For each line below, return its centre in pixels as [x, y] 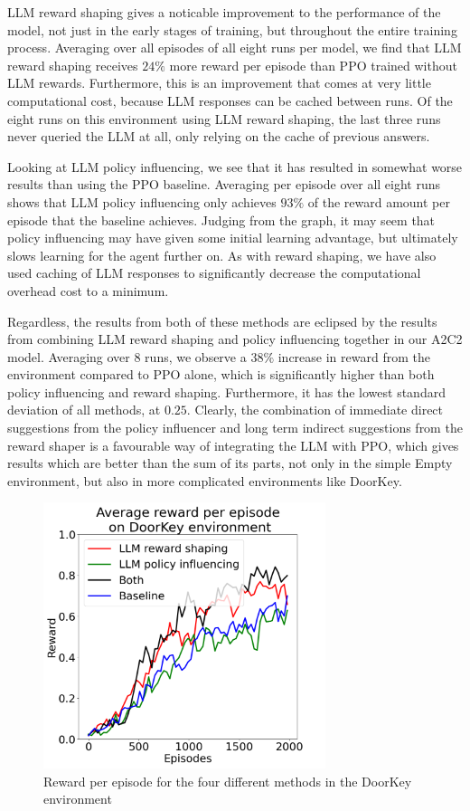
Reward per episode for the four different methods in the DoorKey [228, 781]
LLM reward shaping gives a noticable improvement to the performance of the [224, 12]
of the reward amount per [379, 201]
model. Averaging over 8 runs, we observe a [127, 356]
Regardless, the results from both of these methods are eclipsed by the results [222, 321]
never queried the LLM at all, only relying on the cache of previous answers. [219, 136]
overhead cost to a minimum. [88, 290]
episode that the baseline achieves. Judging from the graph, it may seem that [221, 219]
